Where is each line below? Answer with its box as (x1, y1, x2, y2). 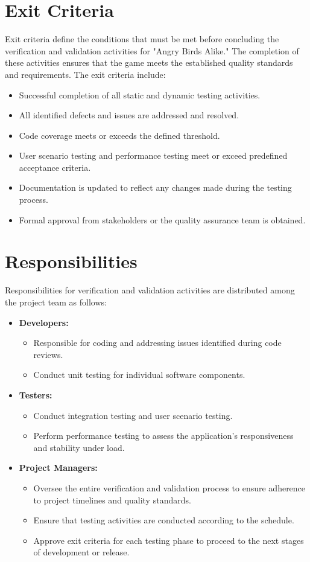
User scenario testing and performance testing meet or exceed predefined (19, 149, 288, 162)
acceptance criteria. (19, 161, 91, 173)
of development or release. (33, 546, 130, 558)
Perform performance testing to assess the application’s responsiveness (33, 429, 294, 442)
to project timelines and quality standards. (33, 493, 191, 506)
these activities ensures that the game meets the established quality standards (5, 56, 293, 69)
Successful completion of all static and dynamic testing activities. (19, 88, 261, 101)
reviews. (33, 348, 63, 360)
